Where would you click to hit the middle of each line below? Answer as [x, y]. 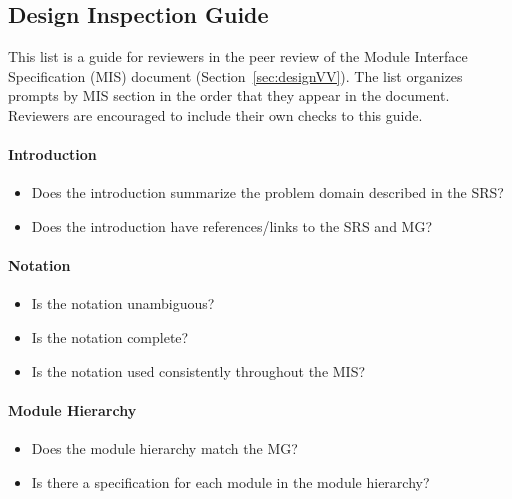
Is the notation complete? [110, 336]
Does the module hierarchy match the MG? [164, 447]
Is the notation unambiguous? [123, 303]
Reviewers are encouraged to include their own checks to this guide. [215, 114]
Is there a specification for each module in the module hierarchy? [230, 481]
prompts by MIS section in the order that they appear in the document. [229, 95]
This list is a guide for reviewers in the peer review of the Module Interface [238, 56]
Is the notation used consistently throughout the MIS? [198, 370]
